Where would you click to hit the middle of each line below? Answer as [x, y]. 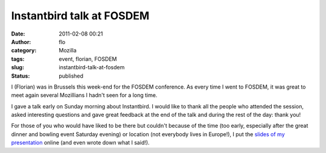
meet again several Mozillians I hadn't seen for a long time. [84, 95]
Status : [21, 76]
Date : [18, 34]
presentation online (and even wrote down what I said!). [81, 143]
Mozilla [68, 51]
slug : [18, 67]
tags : [18, 59]
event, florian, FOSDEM [88, 59]
